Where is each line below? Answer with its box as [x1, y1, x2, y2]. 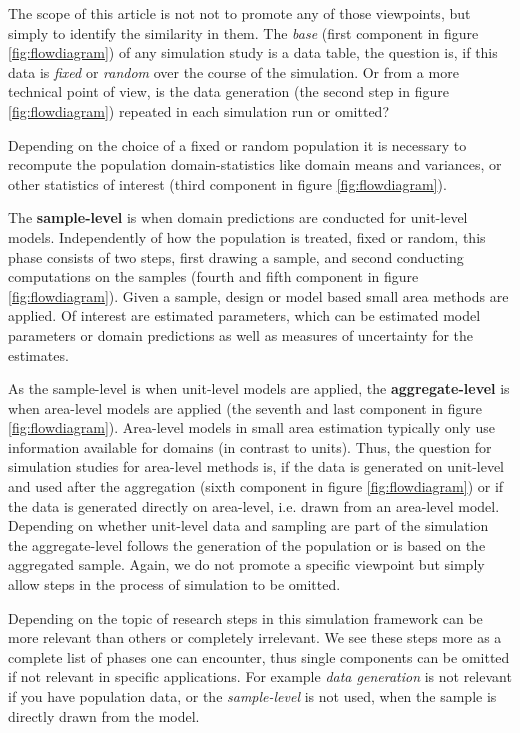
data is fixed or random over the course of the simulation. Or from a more [8, 61, 459, 82]
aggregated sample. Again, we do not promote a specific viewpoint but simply [8, 554, 485, 575]
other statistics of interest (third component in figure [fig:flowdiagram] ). [8, 173, 447, 194]
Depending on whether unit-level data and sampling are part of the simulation [8, 515, 489, 536]
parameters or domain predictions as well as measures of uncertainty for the [8, 324, 474, 345]
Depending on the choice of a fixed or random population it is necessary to [8, 134, 467, 155]
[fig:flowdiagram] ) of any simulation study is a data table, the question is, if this [8, 42, 498, 63]
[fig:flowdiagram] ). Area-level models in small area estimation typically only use [8, 417, 495, 438]
